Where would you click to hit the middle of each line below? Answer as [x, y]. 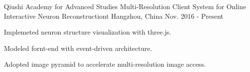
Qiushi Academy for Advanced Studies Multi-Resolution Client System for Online [125, 6]
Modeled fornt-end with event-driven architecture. [78, 48]
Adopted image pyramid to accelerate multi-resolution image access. [105, 64]
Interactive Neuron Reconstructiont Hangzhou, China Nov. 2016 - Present [114, 16]
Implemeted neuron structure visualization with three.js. [88, 32]
